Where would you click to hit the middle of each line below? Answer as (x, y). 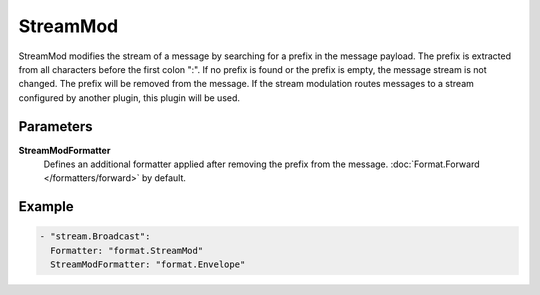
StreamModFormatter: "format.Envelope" (148, 264)
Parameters (55, 126)
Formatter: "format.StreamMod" (127, 250)
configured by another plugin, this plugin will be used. (129, 97)
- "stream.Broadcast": (95, 236)
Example (46, 206)
